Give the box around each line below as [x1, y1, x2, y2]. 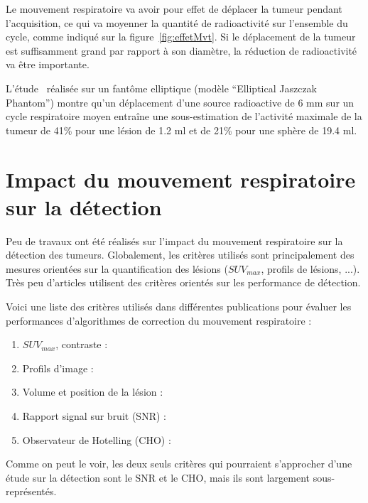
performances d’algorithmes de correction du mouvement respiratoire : [6, 313, 312, 328]
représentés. [6, 484, 57, 499]
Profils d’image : [22, 360, 94, 375]
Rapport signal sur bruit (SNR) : [22, 409, 166, 423]
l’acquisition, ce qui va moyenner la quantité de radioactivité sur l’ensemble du [6, 15, 348, 30]
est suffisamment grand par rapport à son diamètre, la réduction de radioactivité [6, 43, 357, 58]
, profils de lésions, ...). [261, 261, 360, 276]
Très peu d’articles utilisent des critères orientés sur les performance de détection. [6, 275, 361, 290]
